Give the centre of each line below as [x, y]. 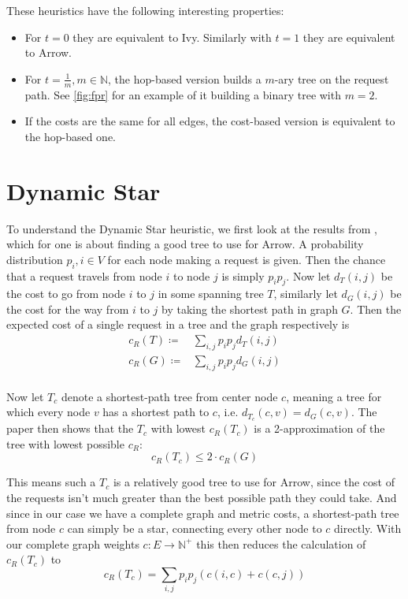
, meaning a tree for [334, 396]
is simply [243, 275]
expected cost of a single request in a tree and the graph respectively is [178, 324]
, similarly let [306, 294]
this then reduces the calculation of [281, 543]
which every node [48, 412]
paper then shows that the [70, 428]
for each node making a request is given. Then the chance [247, 259]
